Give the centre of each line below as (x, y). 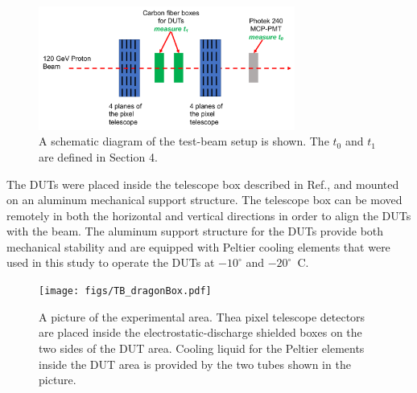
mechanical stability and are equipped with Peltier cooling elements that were (198, 246)
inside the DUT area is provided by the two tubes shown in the (195, 364)
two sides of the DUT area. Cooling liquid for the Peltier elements (202, 348)
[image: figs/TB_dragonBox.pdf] (125, 291)
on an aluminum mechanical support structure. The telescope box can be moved (204, 200)
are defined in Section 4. (98, 156)
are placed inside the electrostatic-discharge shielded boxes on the (200, 332)
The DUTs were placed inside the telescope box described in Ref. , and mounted (203, 184)
